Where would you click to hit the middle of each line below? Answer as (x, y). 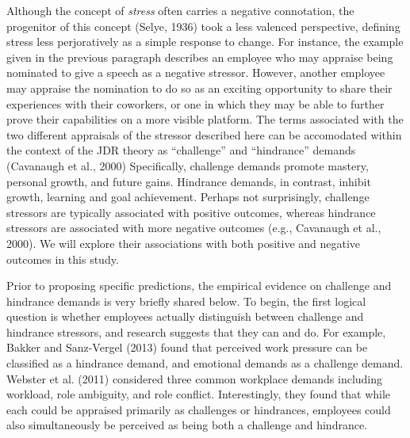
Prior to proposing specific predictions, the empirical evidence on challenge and (199, 286)
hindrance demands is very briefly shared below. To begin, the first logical (186, 301)
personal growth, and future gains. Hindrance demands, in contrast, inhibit (189, 181)
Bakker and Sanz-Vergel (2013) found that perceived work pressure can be (187, 347)
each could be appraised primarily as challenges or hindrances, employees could (199, 409)
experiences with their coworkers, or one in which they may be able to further (195, 103)
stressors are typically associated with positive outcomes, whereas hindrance (191, 212)
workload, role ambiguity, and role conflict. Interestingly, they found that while (199, 394)
